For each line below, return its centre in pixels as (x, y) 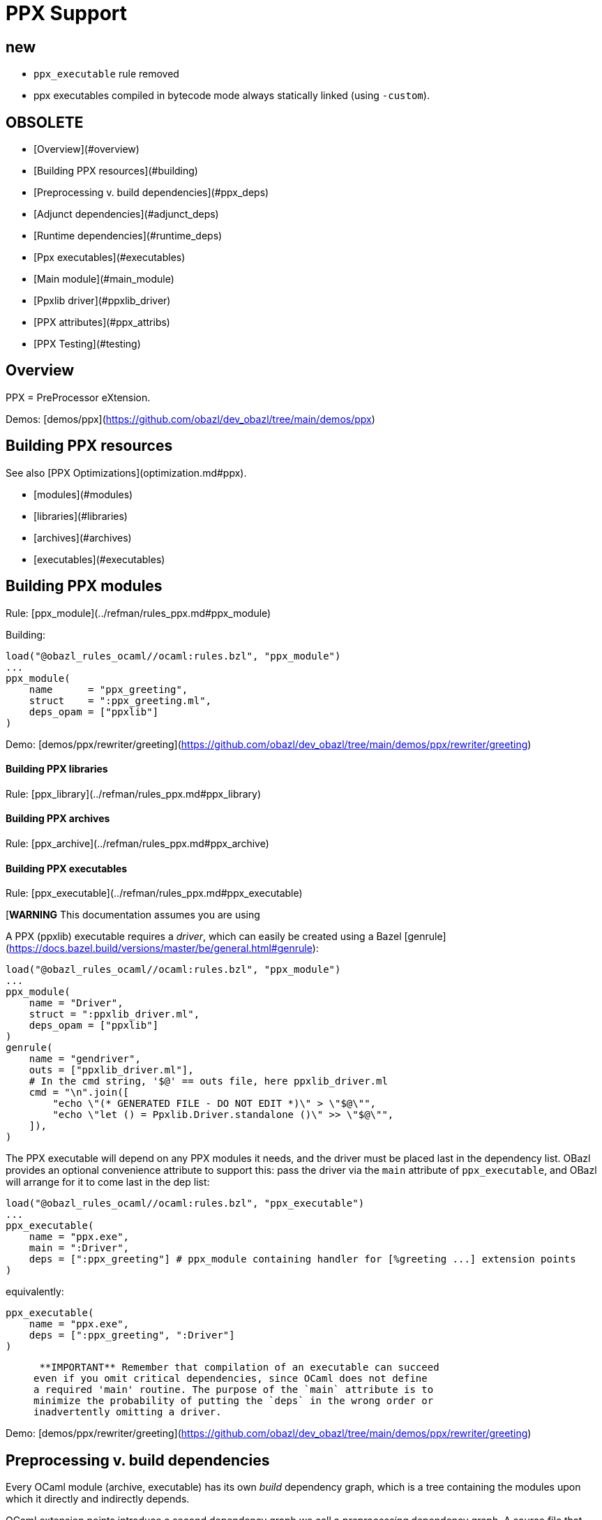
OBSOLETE (45, 122)
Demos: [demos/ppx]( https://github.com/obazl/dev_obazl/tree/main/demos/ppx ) (190, 419)
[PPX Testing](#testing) (87, 344)
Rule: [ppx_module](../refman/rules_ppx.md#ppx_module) (138, 613)
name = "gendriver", (85, 1059)
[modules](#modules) (83, 494)
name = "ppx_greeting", (108, 689)
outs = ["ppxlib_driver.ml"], (111, 1070)
